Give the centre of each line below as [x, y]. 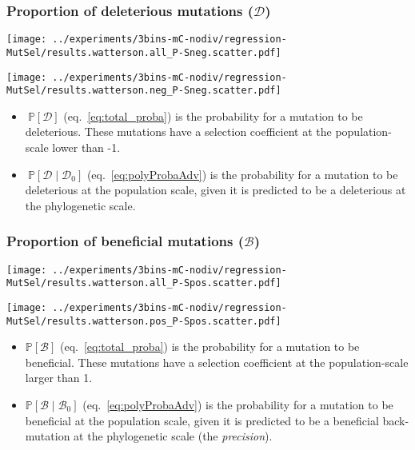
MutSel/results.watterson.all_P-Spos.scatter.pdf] [144, 283]
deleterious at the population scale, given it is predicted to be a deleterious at [215, 190]
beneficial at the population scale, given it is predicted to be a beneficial [202, 420]
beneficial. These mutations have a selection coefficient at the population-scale [217, 362]
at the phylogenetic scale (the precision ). [173, 436]
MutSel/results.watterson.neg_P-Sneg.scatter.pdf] [144, 91]
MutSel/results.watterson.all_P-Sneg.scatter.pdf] [144, 52]
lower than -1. [86, 147]
